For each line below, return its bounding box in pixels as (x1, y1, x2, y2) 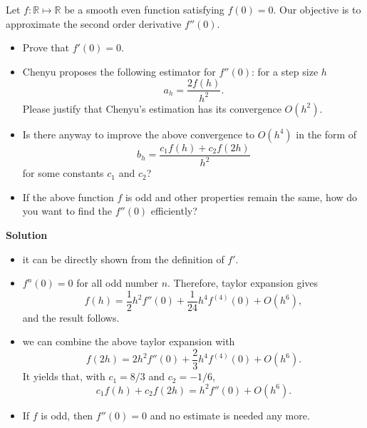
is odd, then (41, 407, 93, 422)
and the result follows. (22, 310, 120, 325)
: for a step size (251, 63, 319, 78)
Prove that (22, 40, 69, 55)
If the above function (22, 189, 114, 204)
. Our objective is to (273, 2, 361, 16)
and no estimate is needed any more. (150, 407, 310, 422)
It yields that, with (22, 369, 105, 384)
